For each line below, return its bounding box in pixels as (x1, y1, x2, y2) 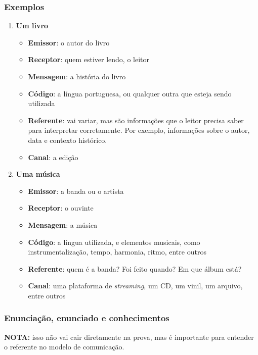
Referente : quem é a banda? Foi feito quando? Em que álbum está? (28, 263, 242, 274)
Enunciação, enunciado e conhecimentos (4, 312, 169, 324)
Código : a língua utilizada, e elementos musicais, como (28, 236, 200, 247)
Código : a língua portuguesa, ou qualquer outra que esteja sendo (28, 88, 232, 98)
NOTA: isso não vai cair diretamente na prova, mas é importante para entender (4, 331, 254, 342)
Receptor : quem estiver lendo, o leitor (28, 54, 150, 65)
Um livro (16, 20, 49, 31)
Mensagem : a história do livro (28, 71, 126, 81)
